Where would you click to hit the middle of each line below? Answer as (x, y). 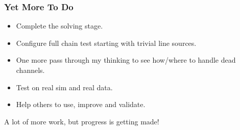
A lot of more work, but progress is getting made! (82, 121)
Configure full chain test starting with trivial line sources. (106, 43)
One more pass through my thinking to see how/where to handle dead (126, 60)
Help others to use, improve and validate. (81, 104)
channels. (30, 70)
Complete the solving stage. (59, 26)
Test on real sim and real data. (64, 87)
